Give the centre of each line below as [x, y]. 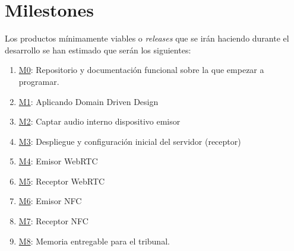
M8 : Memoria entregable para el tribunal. [94, 241]
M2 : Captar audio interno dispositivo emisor [99, 121]
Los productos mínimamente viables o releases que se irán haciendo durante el [147, 38]
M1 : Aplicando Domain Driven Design [88, 101]
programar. [39, 81]
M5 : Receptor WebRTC [62, 181]
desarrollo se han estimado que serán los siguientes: [98, 50]
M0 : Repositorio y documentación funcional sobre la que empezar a [141, 70]
